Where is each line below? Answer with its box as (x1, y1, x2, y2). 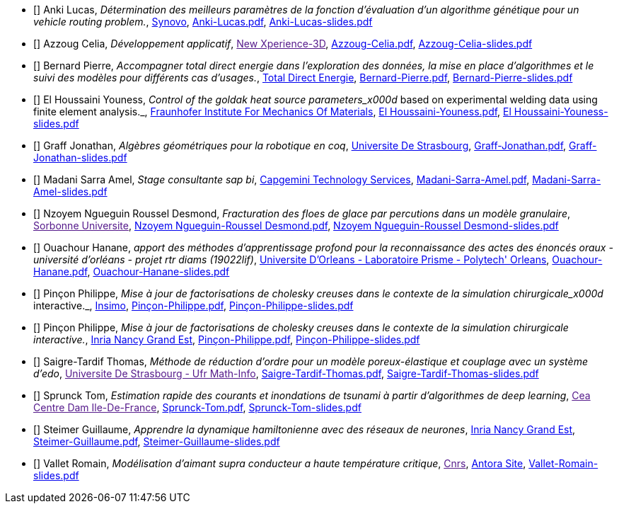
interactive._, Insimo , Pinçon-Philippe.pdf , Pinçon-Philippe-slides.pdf (33, 299, 354, 311)
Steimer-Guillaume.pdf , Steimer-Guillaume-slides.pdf (33, 435, 280, 447)
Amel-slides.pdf (33, 185, 108, 198)
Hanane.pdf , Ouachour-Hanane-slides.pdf (33, 265, 230, 278)
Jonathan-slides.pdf (33, 151, 127, 164)
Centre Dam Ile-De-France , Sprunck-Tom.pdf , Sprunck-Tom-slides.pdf (33, 401, 361, 413)
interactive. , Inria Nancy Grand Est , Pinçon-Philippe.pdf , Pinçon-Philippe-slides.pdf (33, 333, 420, 345)
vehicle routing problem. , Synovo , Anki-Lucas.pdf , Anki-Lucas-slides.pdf (33, 16, 373, 28)
